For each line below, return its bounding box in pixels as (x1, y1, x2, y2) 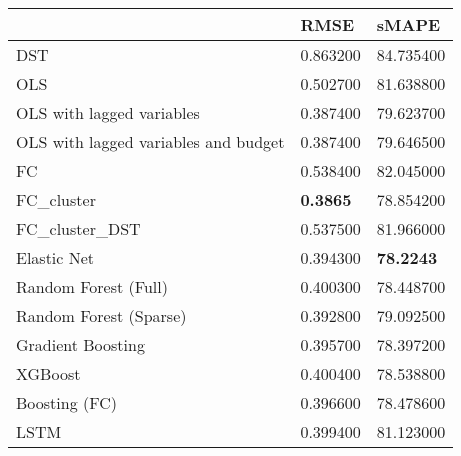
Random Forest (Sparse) (16, 304, 187, 327)
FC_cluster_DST (16, 217, 141, 240)
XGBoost (16, 362, 81, 385)
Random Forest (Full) (16, 275, 168, 298)
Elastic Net (16, 246, 95, 269)
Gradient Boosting (16, 333, 145, 356)
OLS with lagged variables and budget (16, 130, 285, 153)
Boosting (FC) (16, 391, 117, 414)
